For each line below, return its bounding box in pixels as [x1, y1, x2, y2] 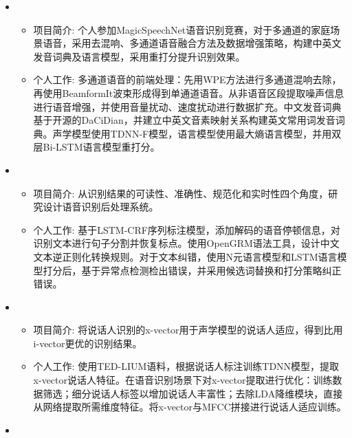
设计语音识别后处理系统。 [43, 199, 159, 214]
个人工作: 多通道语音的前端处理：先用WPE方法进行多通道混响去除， [33, 72, 342, 87]
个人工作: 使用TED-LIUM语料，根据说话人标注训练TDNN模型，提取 [33, 359, 340, 373]
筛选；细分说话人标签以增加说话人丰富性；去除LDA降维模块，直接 [43, 386, 343, 400]
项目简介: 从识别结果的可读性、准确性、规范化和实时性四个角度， [33, 186, 329, 200]
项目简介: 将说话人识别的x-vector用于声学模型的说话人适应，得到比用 [33, 322, 343, 337]
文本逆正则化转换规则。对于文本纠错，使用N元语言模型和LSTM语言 [33, 249, 338, 263]
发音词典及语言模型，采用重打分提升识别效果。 [33, 49, 245, 63]
